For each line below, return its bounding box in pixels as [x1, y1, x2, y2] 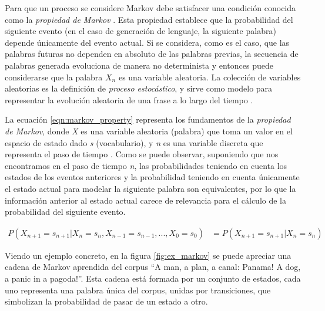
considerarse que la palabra [5, 70, 103, 83]
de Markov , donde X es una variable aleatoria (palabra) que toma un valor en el [5, 124, 293, 137]
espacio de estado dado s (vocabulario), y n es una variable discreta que [5, 136, 263, 148]
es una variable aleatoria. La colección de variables [118, 70, 301, 83]
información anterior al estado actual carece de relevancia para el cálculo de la [5, 194, 286, 206]
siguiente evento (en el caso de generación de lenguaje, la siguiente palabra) [5, 25, 276, 37]
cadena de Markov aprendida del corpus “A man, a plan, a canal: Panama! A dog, [5, 261, 301, 273]
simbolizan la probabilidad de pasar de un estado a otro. [5, 295, 208, 307]
